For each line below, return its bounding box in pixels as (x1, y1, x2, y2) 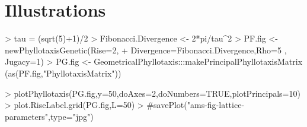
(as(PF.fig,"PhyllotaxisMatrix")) (5, 66, 121, 79)
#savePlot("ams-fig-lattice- (146, 99, 245, 111)
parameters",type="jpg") (5, 110, 94, 122)
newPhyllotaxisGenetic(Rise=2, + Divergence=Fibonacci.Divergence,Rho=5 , (5, 43, 287, 56)
